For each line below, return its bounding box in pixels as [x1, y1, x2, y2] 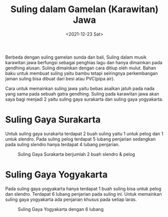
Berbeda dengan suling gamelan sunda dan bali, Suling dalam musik [5, 54, 147, 60]
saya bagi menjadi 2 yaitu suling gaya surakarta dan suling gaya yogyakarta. [5, 96, 163, 102]
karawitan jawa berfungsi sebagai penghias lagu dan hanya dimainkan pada [5, 59, 162, 65]
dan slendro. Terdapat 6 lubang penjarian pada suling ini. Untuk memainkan [5, 191, 162, 197]
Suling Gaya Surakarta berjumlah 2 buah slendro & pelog [18, 151, 135, 157]
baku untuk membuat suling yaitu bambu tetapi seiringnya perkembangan [5, 70, 158, 76]
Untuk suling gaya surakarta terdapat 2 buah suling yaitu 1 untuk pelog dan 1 [5, 131, 163, 137]
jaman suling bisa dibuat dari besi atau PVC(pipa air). [5, 75, 115, 81]
